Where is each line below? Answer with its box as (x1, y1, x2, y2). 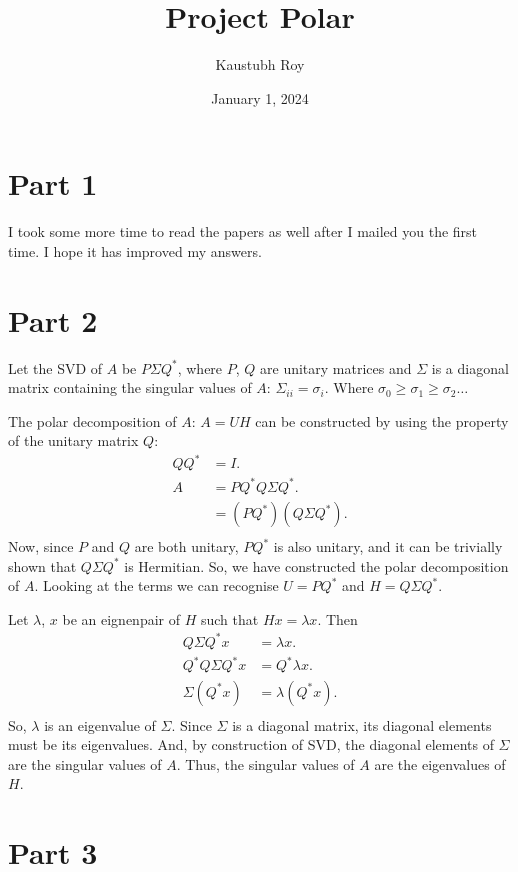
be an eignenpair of (62, 608, 180, 629)
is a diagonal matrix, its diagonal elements (232, 714, 492, 735)
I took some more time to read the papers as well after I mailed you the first (8, 221, 478, 242)
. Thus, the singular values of (176, 753, 355, 774)
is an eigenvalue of (44, 714, 156, 735)
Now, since (8, 536, 74, 557)
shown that (8, 555, 77, 576)
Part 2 (8, 299, 98, 340)
